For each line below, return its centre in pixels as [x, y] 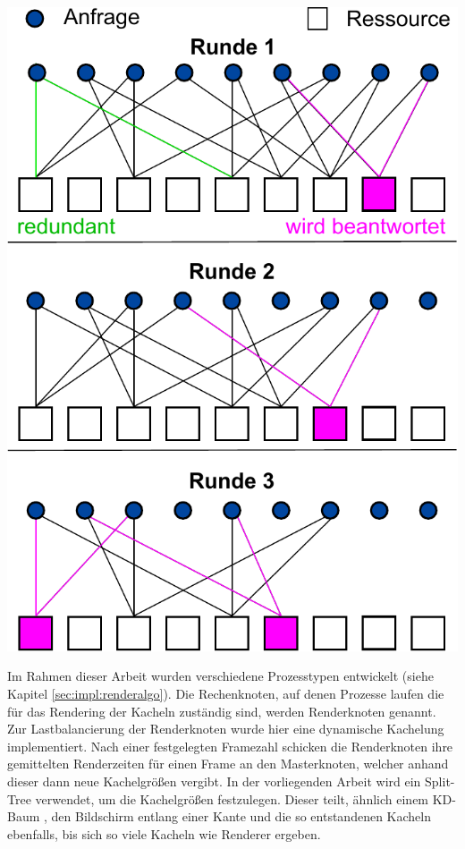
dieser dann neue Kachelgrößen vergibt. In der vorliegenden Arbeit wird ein [214, 781]
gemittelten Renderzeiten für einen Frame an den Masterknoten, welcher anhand [228, 764]
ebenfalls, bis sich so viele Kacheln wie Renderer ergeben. [164, 833]
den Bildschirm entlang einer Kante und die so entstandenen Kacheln [241, 816]
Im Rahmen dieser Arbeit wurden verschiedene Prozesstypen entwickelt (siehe [220, 676]
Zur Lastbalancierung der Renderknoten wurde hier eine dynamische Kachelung [226, 729]
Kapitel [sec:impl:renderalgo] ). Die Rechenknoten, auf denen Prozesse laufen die [226, 693]
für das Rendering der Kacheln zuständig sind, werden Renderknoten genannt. [222, 711]
